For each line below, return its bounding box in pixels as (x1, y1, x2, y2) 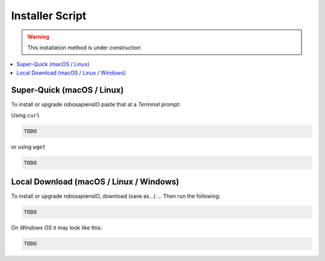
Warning (27, 33, 49, 40)
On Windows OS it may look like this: (11, 224, 102, 232)
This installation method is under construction (27, 44, 141, 51)
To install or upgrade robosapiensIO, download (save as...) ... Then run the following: (11, 192, 221, 200)
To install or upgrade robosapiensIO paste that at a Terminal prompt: (11, 100, 181, 108)
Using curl (11, 112, 40, 119)
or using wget (11, 143, 46, 150)
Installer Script (11, 9, 87, 22)
